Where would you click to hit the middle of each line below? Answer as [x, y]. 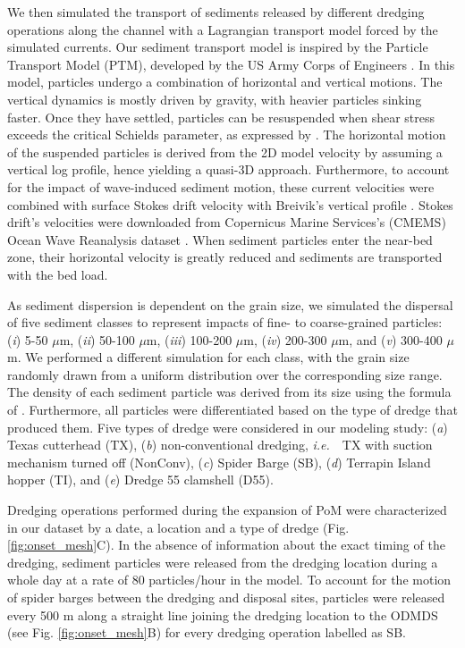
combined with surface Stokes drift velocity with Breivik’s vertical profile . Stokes [230, 204]
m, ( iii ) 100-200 [189, 339]
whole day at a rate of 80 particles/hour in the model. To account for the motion [229, 580]
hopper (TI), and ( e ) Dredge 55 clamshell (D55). [140, 480]
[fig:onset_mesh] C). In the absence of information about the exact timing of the [226, 545]
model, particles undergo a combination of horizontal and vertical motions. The [225, 82]
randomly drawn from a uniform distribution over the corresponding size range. [225, 374]
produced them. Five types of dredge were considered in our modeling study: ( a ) [228, 427]
